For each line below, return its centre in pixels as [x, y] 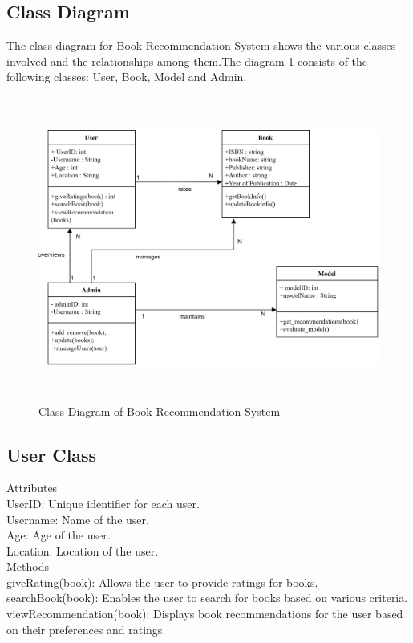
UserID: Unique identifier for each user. [103, 503]
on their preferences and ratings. [86, 629]
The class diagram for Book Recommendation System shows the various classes [201, 45]
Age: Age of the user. [59, 535]
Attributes [32, 488]
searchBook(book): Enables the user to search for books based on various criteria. [207, 598]
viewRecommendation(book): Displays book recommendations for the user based [205, 614]
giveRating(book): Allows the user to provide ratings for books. [162, 582]
